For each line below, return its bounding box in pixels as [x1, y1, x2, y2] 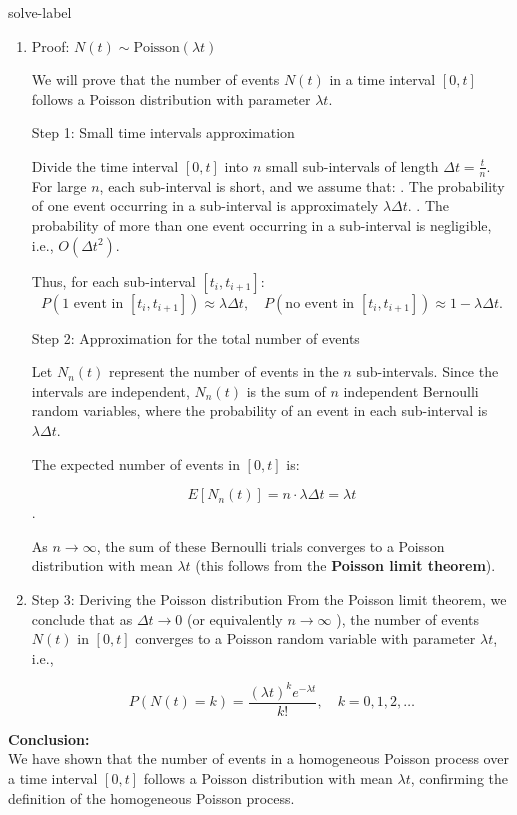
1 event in [62, 296, 124, 311]
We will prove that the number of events [31, 69, 280, 90]
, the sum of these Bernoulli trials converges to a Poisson [96, 535, 445, 556]
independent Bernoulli [343, 380, 479, 401]
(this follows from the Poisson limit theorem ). [195, 555, 496, 576]
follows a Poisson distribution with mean [143, 768, 393, 789]
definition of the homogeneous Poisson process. [8, 787, 295, 808]
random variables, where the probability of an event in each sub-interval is [31, 400, 488, 421]
